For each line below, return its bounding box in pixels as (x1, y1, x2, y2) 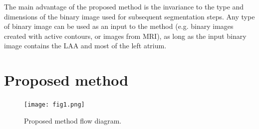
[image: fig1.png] (24, 101, 85, 109)
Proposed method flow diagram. (24, 115, 122, 126)
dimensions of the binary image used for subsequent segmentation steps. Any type (4, 11, 255, 21)
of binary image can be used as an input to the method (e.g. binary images (4, 21, 234, 31)
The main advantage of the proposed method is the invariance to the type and (4, 1, 244, 11)
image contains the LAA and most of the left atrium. (4, 40, 167, 51)
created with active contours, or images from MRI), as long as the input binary (4, 30, 247, 41)
